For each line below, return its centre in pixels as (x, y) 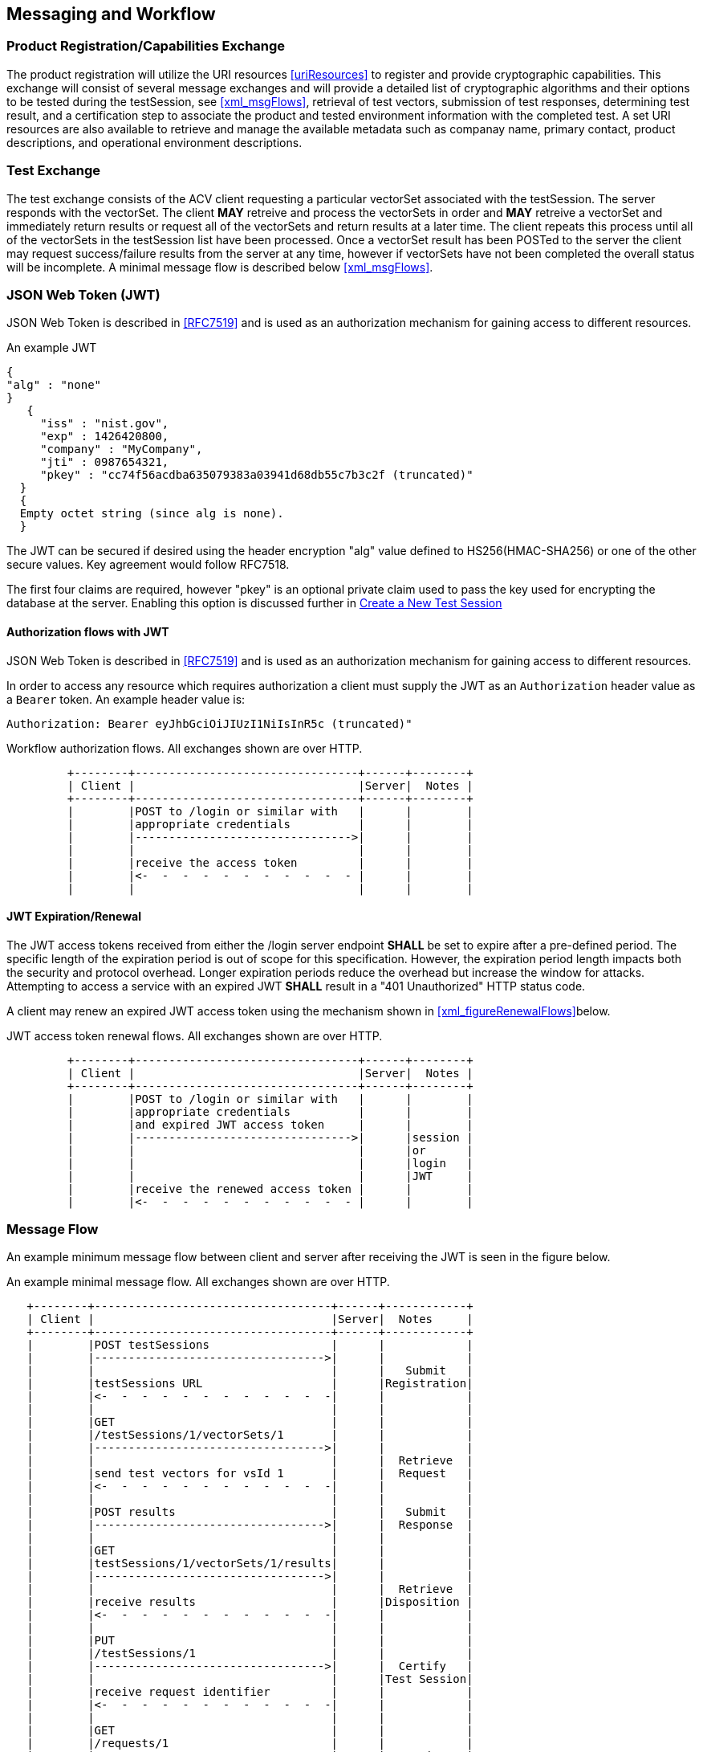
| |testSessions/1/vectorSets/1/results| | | (250, 1564)
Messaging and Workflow (111, 14)
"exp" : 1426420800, (105, 437)
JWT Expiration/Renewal (74, 917)
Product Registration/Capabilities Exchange (146, 46)
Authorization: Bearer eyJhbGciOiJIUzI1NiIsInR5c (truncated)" (209, 723)
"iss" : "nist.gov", (105, 424)
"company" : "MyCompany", (122, 449)
